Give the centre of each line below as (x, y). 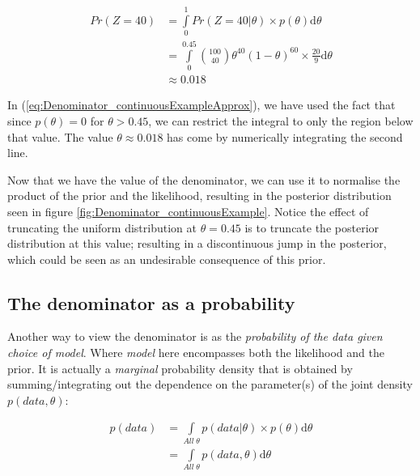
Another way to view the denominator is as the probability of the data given (195, 336)
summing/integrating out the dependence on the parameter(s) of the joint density (210, 384)
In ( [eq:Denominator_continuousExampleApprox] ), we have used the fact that (202, 105)
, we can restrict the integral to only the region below (281, 120)
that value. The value (60, 136)
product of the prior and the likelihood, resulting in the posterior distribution (199, 195)
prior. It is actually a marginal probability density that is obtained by (180, 368)
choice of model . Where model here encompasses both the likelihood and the (196, 353)
